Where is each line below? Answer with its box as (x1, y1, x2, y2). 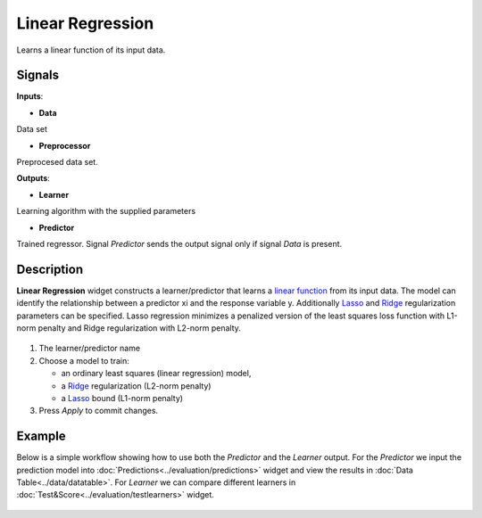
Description (16, 261, 84, 276)
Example (16, 429, 66, 444)
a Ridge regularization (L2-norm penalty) (61, 380, 212, 391)
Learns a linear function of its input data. (16, 45, 166, 55)
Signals (16, 68, 60, 83)
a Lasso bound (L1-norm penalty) (61, 393, 183, 403)
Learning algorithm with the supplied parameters (16, 206, 196, 217)
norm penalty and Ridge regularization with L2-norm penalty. (16, 323, 241, 333)
